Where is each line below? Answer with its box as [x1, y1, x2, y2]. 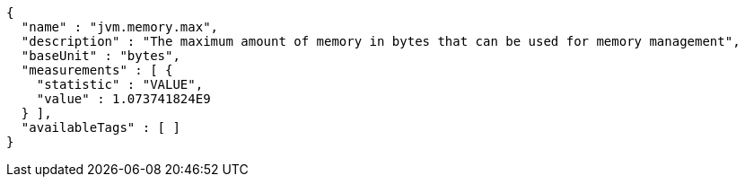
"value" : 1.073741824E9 [36, 92, 211, 106]
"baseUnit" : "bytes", [21, 48, 180, 63]
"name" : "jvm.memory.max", [21, 20, 219, 34]
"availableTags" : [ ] [21, 120, 180, 135]
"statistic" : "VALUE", [36, 77, 204, 92]
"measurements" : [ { [21, 63, 173, 77]
